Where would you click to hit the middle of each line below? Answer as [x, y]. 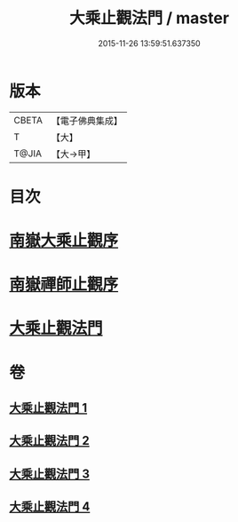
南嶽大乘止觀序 [64, 241]
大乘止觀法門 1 [48, 408]
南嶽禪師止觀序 [64, 285]
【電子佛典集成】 [87, 121]
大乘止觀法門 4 [50, 507]
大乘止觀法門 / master [149, 18]
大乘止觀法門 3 [50, 474]
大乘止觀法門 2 [50, 441]
